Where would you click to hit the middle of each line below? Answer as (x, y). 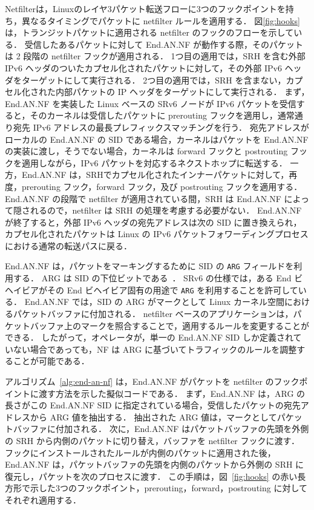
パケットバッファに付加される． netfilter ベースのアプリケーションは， (153, 313)
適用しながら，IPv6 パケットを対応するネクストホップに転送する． (154, 162)
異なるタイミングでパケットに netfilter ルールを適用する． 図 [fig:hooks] (161, 20)
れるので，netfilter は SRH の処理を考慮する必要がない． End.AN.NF (166, 210)
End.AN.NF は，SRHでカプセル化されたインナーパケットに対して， (155, 175)
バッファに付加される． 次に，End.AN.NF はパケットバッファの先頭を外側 (161, 429)
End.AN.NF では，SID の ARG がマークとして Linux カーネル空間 (154, 302)
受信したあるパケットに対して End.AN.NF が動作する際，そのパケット (164, 44)
